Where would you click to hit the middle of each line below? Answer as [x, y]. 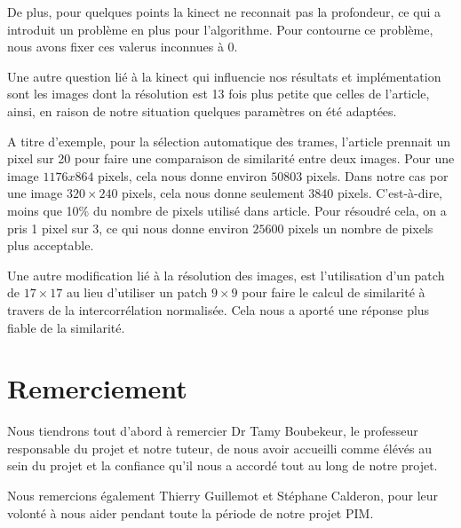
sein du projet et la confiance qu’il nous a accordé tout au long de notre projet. [223, 465]
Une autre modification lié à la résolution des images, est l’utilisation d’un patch [226, 275]
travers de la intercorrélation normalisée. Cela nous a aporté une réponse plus [219, 309]
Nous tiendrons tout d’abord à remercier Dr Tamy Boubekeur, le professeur [213, 431]
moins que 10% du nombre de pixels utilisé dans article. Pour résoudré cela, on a [227, 210]
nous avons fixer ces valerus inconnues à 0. [123, 47]
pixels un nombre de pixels [361, 228]
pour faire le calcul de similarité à [334, 292]
